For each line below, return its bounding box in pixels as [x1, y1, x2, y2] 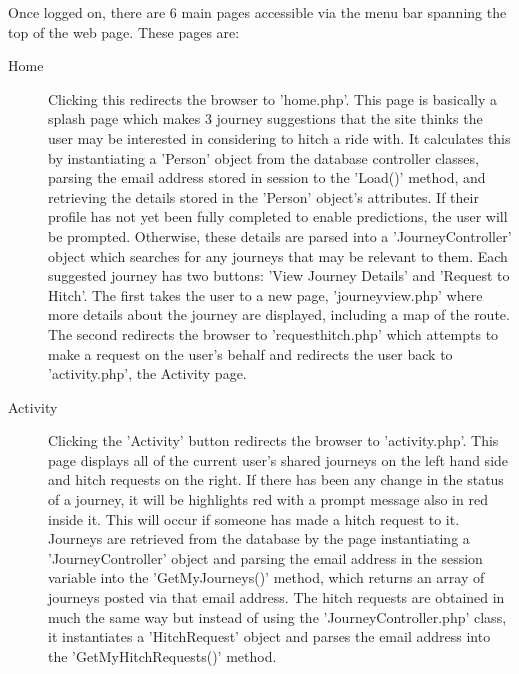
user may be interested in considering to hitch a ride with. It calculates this [48, 127, 511, 148]
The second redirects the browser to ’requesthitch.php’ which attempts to [48, 323, 499, 344]
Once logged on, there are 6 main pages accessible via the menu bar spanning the [8, 2, 507, 22]
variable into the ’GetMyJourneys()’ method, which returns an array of [48, 567, 485, 588]
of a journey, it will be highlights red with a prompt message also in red [48, 489, 488, 510]
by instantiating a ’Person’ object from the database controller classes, [48, 147, 479, 168]
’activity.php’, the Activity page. [48, 363, 247, 384]
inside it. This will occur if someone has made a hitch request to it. [48, 508, 460, 529]
